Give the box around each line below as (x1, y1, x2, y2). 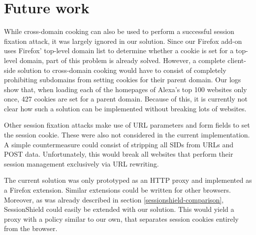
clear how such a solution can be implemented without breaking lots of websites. (4, 103, 247, 113)
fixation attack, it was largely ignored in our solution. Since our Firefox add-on (4, 35, 242, 46)
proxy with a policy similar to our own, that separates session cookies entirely (4, 213, 239, 224)
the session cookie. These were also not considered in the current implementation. (4, 130, 250, 140)
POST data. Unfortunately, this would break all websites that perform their (4, 149, 233, 159)
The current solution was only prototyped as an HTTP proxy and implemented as (4, 175, 252, 185)
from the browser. (4, 223, 58, 234)
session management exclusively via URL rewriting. (4, 158, 159, 168)
